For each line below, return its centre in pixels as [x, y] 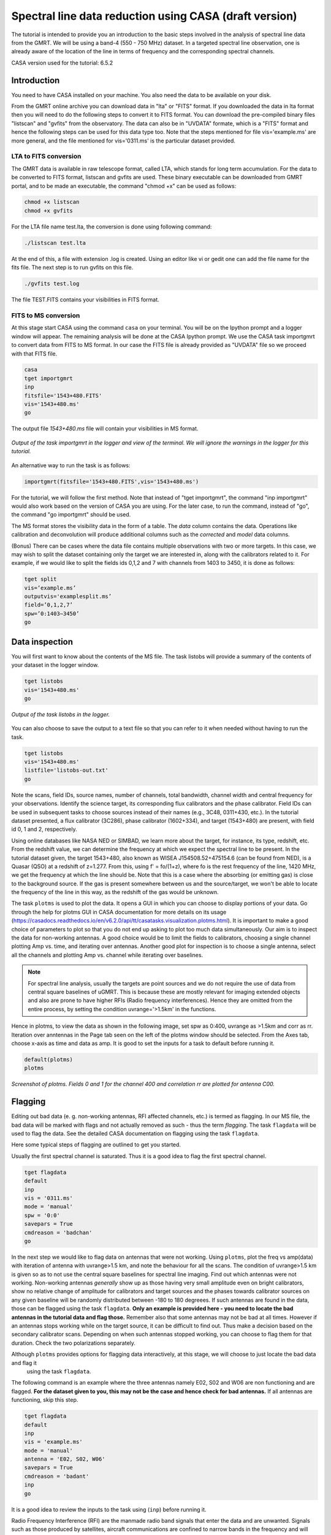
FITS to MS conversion [46, 315]
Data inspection [42, 642]
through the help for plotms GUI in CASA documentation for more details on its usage [119, 912]
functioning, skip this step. [45, 1400]
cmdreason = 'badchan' [58, 1232]
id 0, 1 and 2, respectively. [44, 830]
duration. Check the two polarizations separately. [74, 1343]
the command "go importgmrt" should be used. [71, 515]
